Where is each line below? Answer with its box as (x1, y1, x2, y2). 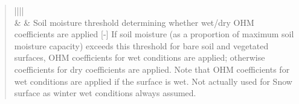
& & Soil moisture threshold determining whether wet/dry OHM (14, 16, 254, 28)
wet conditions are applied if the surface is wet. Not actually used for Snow (14, 75, 292, 87)
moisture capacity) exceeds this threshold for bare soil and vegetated (14, 39, 269, 52)
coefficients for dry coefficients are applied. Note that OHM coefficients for (14, 63, 290, 75)
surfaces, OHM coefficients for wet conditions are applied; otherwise (14, 51, 265, 64)
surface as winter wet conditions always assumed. (14, 87, 196, 99)
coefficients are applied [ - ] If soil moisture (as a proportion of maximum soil (14, 28, 294, 40)
